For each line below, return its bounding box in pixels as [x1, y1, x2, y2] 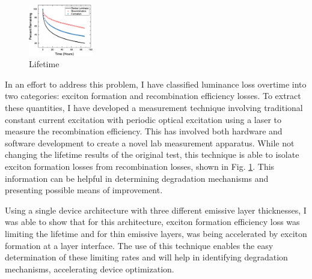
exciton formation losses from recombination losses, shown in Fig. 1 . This [5, 160, 275, 173]
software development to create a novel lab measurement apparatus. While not [5, 136, 295, 149]
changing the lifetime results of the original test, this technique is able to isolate [5, 148, 299, 161]
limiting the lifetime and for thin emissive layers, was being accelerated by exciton [5, 227, 307, 239]
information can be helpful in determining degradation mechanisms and [5, 172, 269, 184]
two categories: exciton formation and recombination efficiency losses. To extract [5, 89, 301, 102]
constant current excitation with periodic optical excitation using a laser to [5, 113, 282, 125]
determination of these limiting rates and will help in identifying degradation [5, 251, 288, 263]
